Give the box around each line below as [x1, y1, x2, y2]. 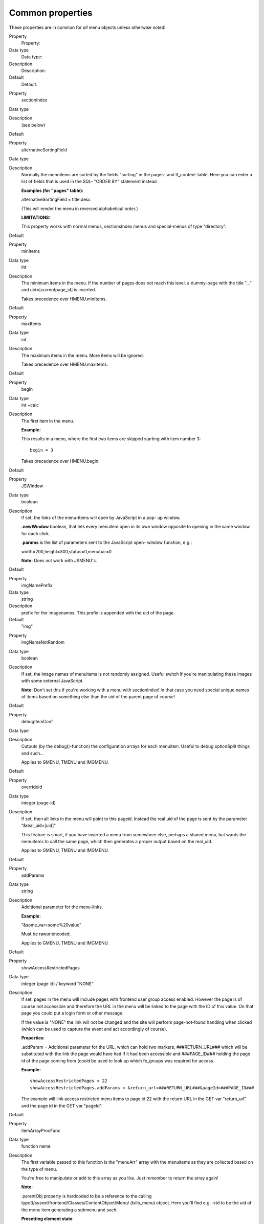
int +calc [21, 402, 39, 408]
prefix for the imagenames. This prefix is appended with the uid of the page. [21, 610, 175, 615]
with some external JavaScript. [21, 678, 84, 684]
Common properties [9, 7, 93, 18]
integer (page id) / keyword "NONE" [21, 981, 94, 987]
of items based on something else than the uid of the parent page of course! [21, 693, 176, 700]
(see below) [21, 122, 45, 128]
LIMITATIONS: [21, 214, 51, 220]
